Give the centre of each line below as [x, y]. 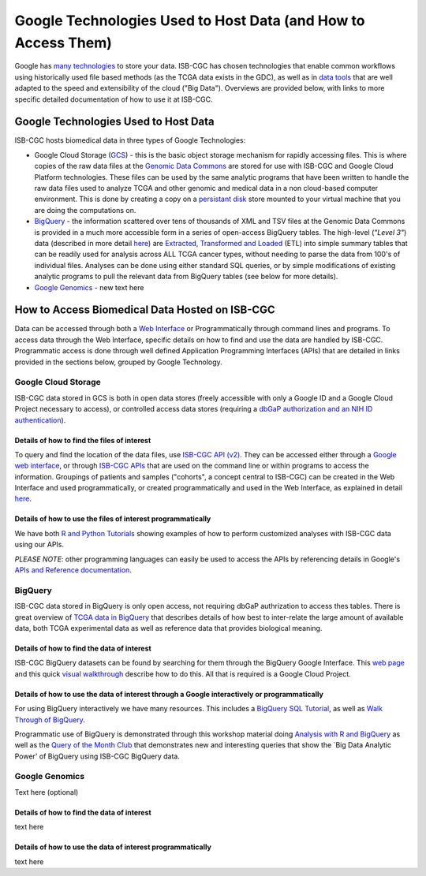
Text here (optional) [47, 792]
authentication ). [40, 420]
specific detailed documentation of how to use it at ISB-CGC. [114, 99]
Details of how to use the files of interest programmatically [113, 519]
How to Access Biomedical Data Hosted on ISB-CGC [145, 310]
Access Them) [63, 43]
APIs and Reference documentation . [73, 570]
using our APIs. [39, 545]
